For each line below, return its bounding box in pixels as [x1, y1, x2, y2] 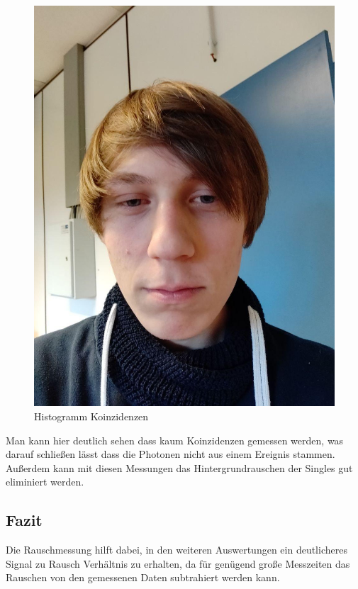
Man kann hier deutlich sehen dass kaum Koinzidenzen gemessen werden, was [6, 432, 344, 447]
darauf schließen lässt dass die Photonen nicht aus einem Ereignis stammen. [6, 447, 335, 461]
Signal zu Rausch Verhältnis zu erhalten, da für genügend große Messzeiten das [6, 556, 350, 571]
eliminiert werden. [6, 474, 84, 489]
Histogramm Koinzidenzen [34, 408, 149, 423]
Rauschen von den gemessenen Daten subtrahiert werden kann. [6, 570, 280, 585]
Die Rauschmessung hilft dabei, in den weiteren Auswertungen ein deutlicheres [6, 542, 347, 557]
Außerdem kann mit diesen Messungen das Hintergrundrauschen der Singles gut [6, 460, 353, 475]
